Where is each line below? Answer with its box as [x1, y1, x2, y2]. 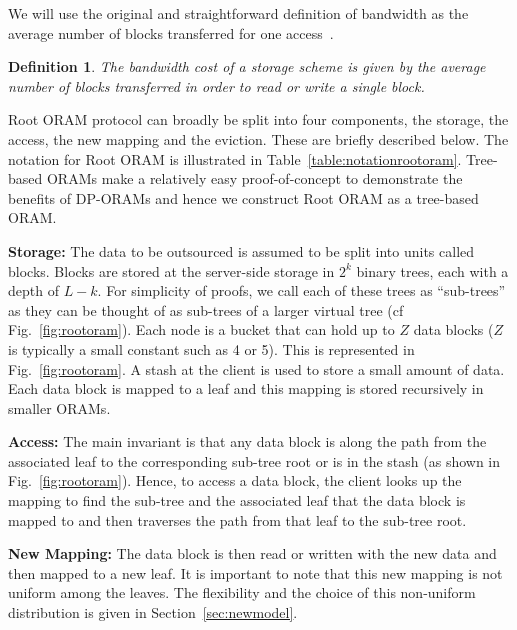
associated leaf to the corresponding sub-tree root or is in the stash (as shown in [8, 450, 501, 471]
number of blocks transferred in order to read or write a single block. [8, 75, 425, 96]
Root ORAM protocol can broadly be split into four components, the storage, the [8, 109, 509, 130]
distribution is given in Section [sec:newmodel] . [8, 602, 298, 623]
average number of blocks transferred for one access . [8, 22, 334, 43]
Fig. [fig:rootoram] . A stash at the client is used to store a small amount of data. [8, 358, 505, 379]
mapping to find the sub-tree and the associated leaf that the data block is [8, 490, 466, 511]
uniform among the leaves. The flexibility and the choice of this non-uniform [8, 582, 476, 603]
